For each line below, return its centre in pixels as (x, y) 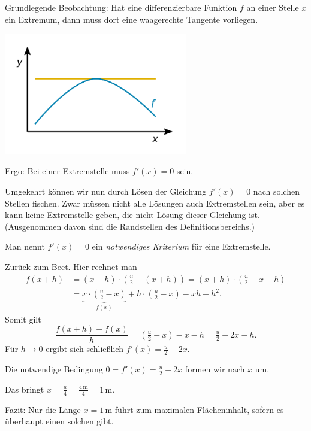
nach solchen (276, 191)
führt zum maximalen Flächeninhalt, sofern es (199, 409)
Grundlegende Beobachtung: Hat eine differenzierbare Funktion (121, 7)
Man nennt (25, 246)
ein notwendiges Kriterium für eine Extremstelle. (181, 246)
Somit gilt (23, 319)
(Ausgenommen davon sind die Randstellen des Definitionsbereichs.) (130, 226)
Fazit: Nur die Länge (43, 409)
